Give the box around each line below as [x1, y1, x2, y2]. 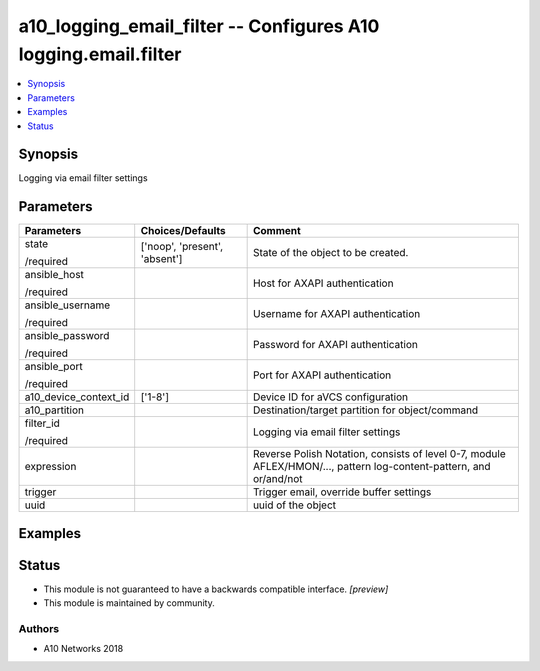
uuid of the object [252, 498, 337, 512]
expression [24, 460, 77, 474]
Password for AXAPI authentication [252, 338, 419, 352]
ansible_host [24, 268, 85, 282]
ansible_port [24, 360, 84, 374]
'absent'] [140, 252, 183, 266]
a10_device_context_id [24, 390, 130, 404]
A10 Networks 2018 [43, 643, 124, 655]
